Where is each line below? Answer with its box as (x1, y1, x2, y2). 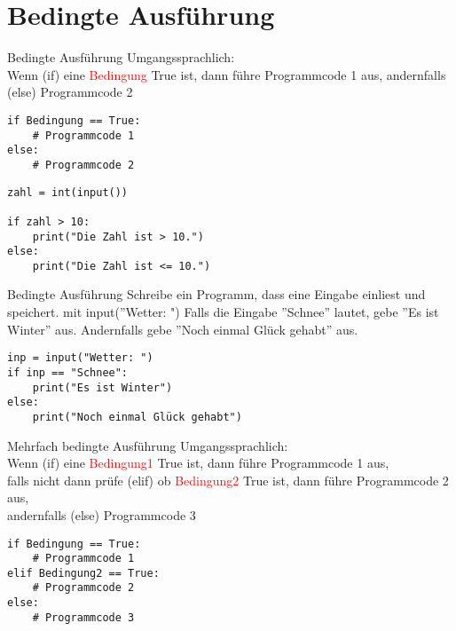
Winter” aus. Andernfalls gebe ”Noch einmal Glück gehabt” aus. (7, 319, 358, 338)
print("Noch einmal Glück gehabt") (32, 410, 242, 423)
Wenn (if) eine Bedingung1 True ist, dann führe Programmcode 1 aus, (7, 454, 389, 472)
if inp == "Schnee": (7, 366, 129, 379)
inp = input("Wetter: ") (7, 351, 153, 365)
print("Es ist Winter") (32, 381, 173, 394)
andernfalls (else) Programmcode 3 (7, 505, 196, 524)
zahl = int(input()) (7, 185, 129, 199)
